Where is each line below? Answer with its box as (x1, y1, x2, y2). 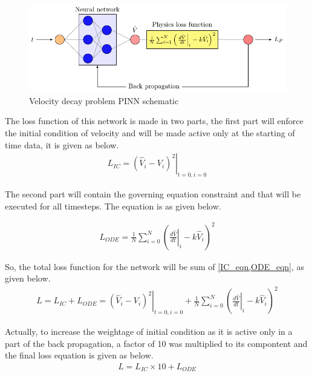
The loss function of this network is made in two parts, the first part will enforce (5, 114, 304, 127)
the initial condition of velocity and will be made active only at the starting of (5, 126, 295, 139)
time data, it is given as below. (5, 138, 119, 151)
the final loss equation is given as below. (5, 349, 154, 361)
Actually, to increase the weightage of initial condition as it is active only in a (5, 325, 293, 338)
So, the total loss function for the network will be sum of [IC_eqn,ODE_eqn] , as (5, 260, 305, 272)
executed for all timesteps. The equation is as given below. (5, 199, 221, 212)
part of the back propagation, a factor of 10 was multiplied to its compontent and (5, 337, 308, 349)
